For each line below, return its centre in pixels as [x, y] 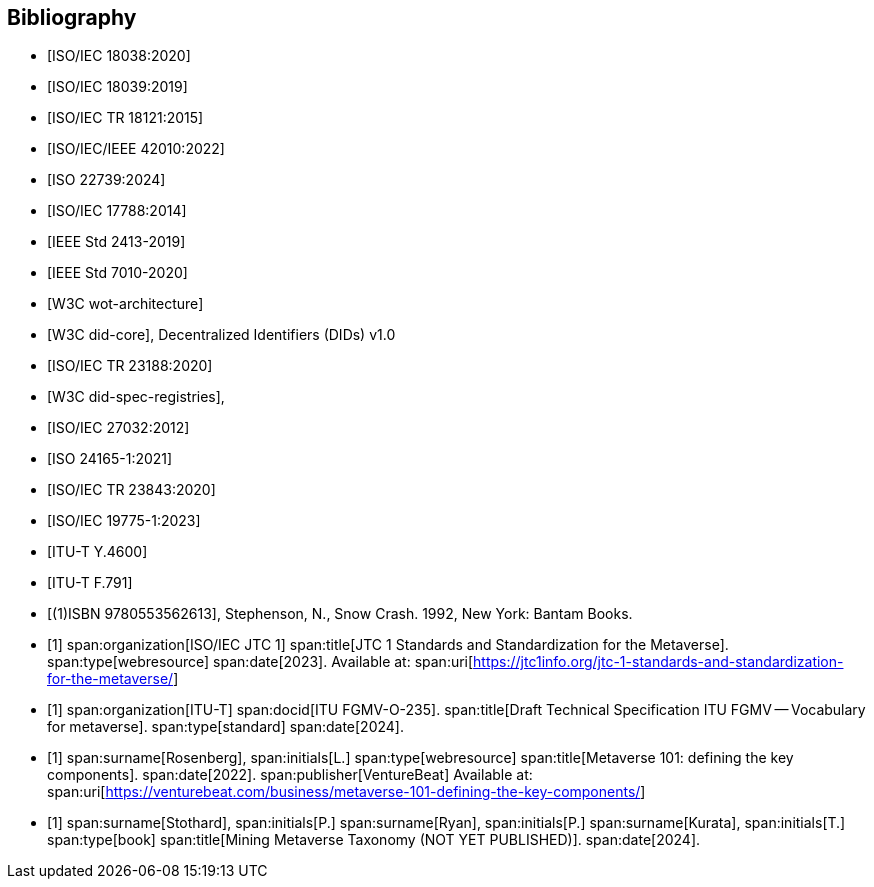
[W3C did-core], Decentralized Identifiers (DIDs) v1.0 [221, 335]
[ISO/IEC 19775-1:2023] [124, 521]
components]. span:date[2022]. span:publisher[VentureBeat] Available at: [290, 775]
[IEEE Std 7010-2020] [117, 273]
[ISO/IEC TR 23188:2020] [130, 366]
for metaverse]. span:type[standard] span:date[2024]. [225, 727]
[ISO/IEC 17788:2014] [117, 211]
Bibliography [72, 17]
